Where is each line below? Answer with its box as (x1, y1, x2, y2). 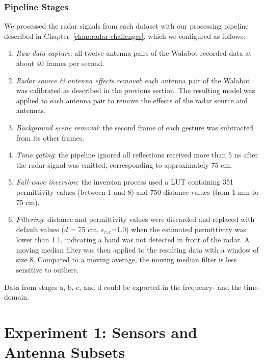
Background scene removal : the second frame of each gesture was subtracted (16, 122, 254, 132)
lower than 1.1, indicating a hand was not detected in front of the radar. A (16, 234, 250, 245)
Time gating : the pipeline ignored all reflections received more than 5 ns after (16, 149, 258, 160)
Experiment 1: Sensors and (4, 321, 197, 342)
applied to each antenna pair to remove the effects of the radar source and (16, 95, 248, 105)
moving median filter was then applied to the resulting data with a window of (16, 244, 259, 255)
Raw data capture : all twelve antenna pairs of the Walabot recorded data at (16, 48, 252, 58)
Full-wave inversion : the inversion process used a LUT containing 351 (16, 176, 233, 187)
